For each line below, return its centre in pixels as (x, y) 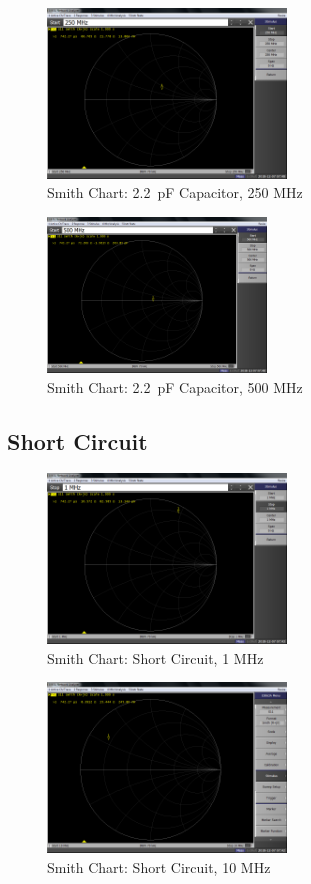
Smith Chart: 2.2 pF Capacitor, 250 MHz (175, 192)
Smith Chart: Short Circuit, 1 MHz (155, 657)
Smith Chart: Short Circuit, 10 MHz (159, 866)
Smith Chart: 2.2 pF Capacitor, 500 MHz (175, 386)
